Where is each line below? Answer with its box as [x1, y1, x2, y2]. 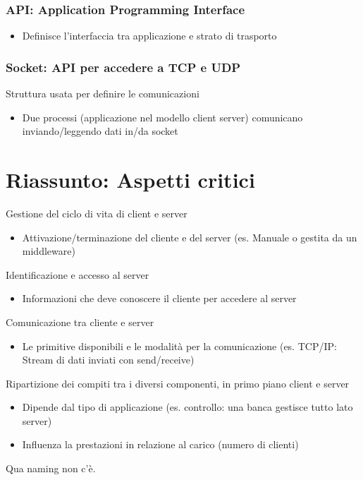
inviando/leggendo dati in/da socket [22, 124, 178, 138]
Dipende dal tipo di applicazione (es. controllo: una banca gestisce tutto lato [22, 400, 353, 414]
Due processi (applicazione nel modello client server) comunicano [22, 109, 303, 124]
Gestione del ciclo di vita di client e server [6, 205, 187, 220]
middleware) [22, 244, 75, 258]
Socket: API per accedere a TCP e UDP [6, 58, 241, 76]
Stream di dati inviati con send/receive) [22, 352, 195, 367]
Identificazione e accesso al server [6, 267, 149, 282]
